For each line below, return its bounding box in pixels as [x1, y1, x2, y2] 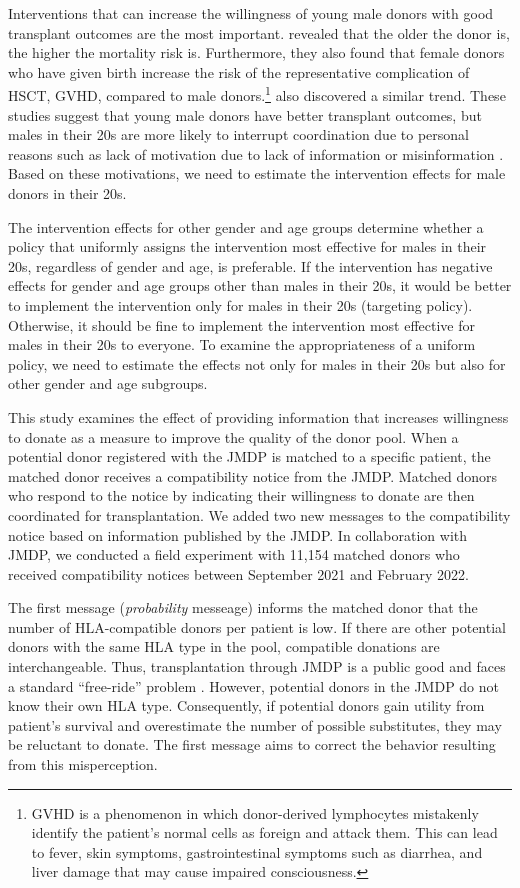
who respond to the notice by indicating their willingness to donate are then [8, 485, 475, 506]
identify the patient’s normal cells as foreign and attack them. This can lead [31, 822, 498, 843]
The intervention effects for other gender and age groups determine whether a [8, 216, 484, 237]
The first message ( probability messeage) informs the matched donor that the [8, 597, 478, 618]
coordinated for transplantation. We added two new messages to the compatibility [8, 504, 511, 525]
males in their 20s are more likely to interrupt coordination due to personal [8, 124, 469, 145]
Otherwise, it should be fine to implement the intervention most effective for [8, 314, 475, 335]
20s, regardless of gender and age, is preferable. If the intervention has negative [8, 255, 493, 276]
